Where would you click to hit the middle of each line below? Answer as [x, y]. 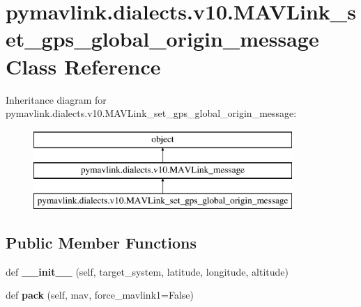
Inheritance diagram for [56, 99]
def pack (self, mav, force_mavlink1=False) [100, 295]
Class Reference [83, 66]
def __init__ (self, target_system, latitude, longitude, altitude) [147, 271]
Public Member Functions [101, 243]
